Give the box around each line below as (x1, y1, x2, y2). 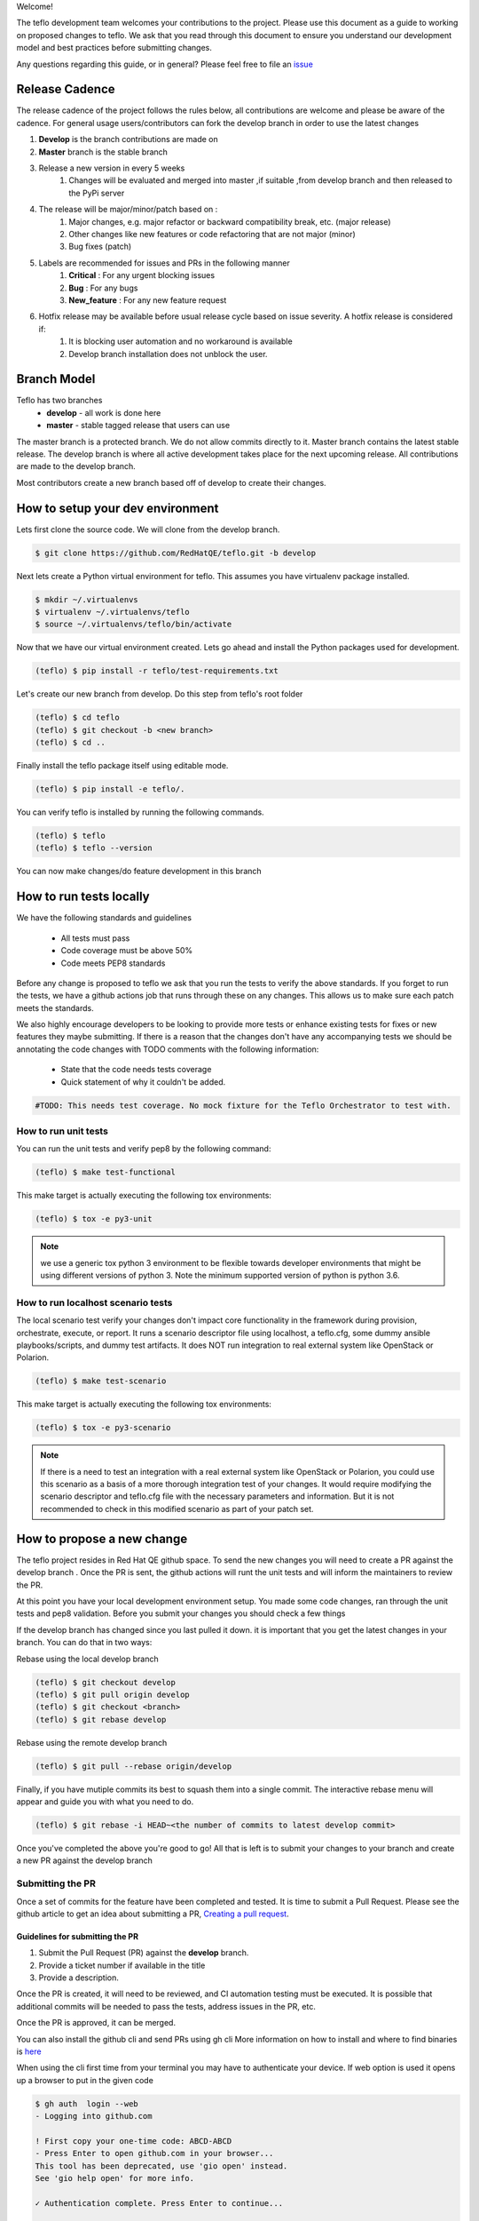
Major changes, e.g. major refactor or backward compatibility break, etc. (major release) (68, 216, 391, 227)
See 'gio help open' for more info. (35, 2173, 195, 2184)
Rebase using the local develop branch (16, 1653, 159, 1664)
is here (16, 2046, 42, 2057)
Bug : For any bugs (68, 283, 138, 293)
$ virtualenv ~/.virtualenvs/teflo (35, 607, 190, 617)
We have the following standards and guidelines (16, 912, 192, 923)
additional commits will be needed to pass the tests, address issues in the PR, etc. (16, 2001, 317, 2011)
